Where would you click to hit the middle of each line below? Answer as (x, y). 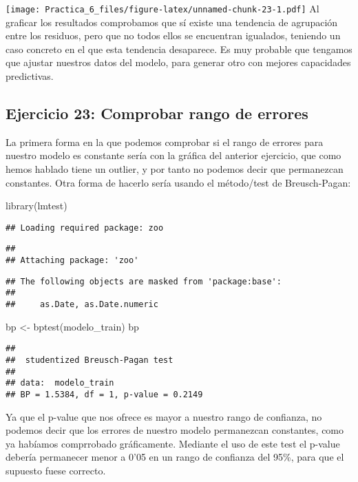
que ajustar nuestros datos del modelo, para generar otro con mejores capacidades (178, 62)
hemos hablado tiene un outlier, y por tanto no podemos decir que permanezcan (175, 169)
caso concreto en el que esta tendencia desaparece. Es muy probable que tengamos (179, 49)
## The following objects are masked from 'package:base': (144, 281)
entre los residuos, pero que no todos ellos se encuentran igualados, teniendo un (173, 35)
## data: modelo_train (60, 383)
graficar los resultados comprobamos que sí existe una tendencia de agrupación (172, 22)
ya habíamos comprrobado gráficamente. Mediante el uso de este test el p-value (173, 443)
